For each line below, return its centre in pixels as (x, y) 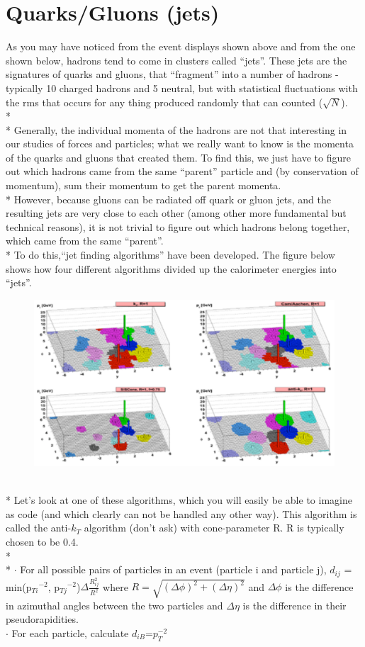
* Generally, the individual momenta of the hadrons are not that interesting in (176, 129)
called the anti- (39, 528)
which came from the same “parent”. (85, 241)
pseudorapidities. (42, 619)
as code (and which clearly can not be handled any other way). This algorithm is (181, 513)
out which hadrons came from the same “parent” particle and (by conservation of (182, 171)
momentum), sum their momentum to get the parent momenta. (144, 185)
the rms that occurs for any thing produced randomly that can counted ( (164, 102)
